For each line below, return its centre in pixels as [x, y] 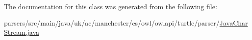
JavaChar [234, 22]
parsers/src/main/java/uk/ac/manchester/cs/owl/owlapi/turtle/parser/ [112, 22]
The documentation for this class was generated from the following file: [111, 6]
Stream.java [22, 32]
